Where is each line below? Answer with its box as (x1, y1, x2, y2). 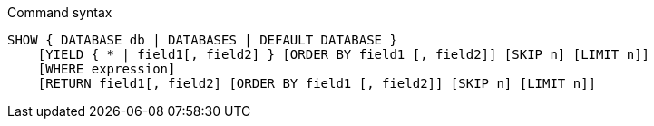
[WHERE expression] (37, 62, 176, 76)
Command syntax (7, 5, 112, 20)
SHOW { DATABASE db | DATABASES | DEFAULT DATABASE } (7, 33, 397, 47)
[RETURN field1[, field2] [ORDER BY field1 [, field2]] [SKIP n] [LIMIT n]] (37, 76, 597, 91)
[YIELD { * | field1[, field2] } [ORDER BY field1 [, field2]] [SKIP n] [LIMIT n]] (37, 47, 650, 62)
